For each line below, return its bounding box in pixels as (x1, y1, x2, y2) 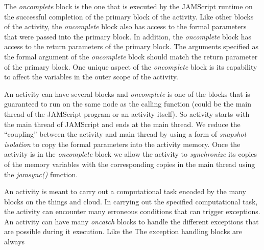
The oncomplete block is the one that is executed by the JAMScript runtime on (4, 1, 253, 11)
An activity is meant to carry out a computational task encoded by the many (4, 186, 246, 197)
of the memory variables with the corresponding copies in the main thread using (4, 158, 255, 169)
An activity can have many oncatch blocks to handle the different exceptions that (4, 216, 259, 226)
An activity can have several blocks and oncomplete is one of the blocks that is (4, 88, 250, 99)
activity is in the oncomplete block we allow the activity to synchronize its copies (4, 149, 257, 159)
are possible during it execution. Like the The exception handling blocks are (4, 226, 242, 237)
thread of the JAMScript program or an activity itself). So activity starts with (4, 108, 250, 119)
